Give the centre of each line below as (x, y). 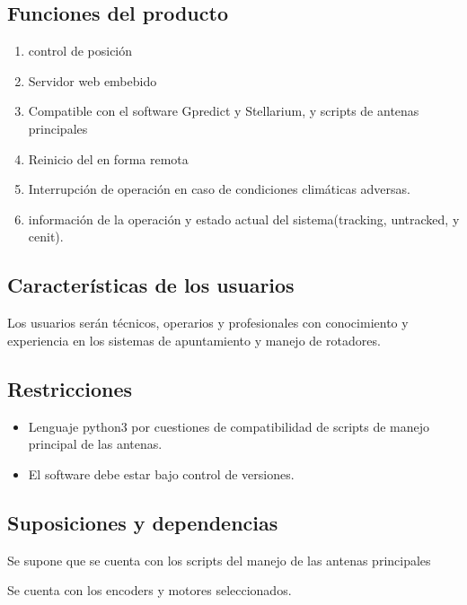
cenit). (46, 237)
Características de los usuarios (151, 285)
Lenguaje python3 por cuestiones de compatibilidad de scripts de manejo (229, 426)
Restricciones (70, 388)
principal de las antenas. (95, 444)
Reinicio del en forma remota (108, 158)
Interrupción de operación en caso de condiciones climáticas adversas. (219, 189)
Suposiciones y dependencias (143, 522)
